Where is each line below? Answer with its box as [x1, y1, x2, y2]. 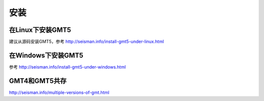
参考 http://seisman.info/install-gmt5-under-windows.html [9, 64, 126, 70]
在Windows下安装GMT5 [9, 51, 84, 59]
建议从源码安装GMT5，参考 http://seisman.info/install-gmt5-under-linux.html [9, 39, 164, 45]
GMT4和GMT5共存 [9, 77, 67, 85]
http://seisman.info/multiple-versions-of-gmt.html [9, 89, 110, 95]
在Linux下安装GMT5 [9, 26, 71, 34]
